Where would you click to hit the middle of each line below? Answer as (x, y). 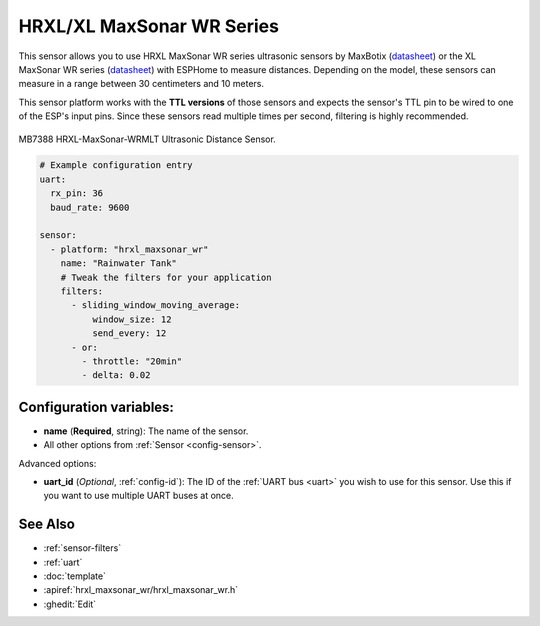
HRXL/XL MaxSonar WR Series (149, 26)
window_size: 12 (131, 319)
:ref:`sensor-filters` (82, 548)
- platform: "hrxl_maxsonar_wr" (129, 249)
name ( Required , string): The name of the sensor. (146, 431)
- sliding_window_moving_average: (155, 305)
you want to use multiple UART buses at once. (138, 496)
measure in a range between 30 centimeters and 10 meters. (141, 84)
